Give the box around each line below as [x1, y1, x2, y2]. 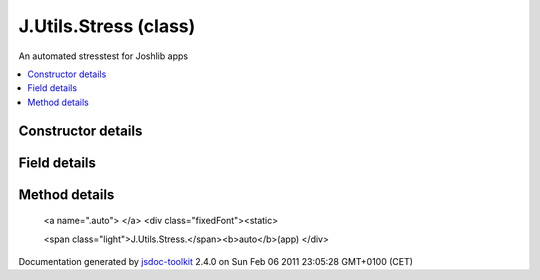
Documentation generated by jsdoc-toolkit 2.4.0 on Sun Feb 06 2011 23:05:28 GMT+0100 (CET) [18, 255, 414, 267]
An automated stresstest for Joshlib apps [18, 50, 189, 62]
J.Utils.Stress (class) [18, 15, 196, 37]
